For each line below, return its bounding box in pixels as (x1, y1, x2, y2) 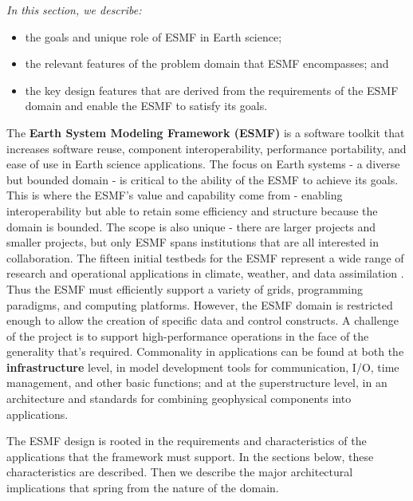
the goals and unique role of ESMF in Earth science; (25, 28, 282, 45)
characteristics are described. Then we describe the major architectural (6, 464, 353, 480)
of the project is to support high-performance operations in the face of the (6, 327, 369, 344)
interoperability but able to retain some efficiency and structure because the (6, 202, 378, 219)
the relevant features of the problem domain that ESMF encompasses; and (25, 55, 389, 72)
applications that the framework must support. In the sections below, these (6, 448, 374, 464)
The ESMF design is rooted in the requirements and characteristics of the (6, 432, 367, 449)
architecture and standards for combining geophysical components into (6, 390, 352, 407)
